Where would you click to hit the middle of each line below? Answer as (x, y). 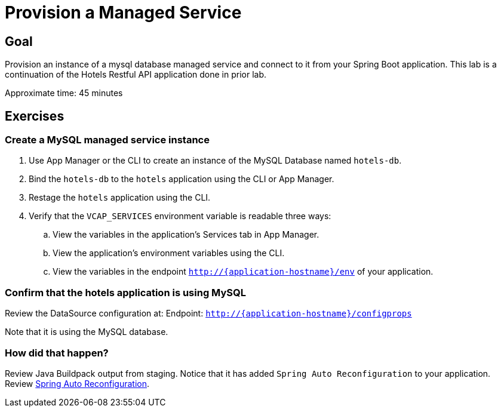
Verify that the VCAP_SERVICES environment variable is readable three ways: (180, 216)
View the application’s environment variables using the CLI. (169, 253)
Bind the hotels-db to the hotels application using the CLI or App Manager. (182, 179)
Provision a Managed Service (123, 13)
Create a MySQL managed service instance (107, 140)
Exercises (35, 116)
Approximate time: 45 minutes (64, 93)
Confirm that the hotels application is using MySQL (126, 292)
